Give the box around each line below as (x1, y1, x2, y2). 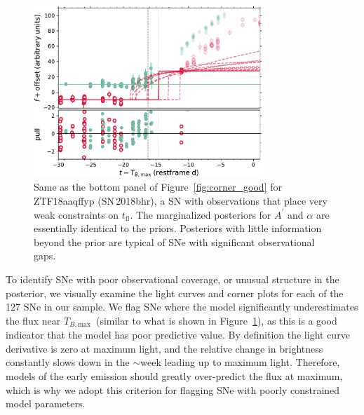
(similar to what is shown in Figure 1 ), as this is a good (95, 313, 337, 327)
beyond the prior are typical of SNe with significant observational (34, 234, 315, 249)
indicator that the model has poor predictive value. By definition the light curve (6, 327, 350, 342)
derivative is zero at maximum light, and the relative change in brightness (6, 341, 323, 355)
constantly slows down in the (6, 355, 130, 369)
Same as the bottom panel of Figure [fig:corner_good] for (34, 179, 282, 194)
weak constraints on (34, 207, 119, 222)
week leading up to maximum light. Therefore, (140, 355, 340, 369)
